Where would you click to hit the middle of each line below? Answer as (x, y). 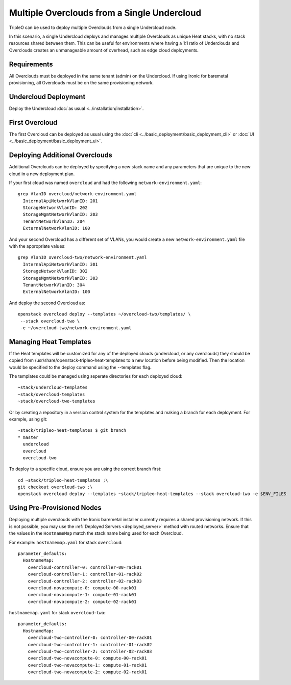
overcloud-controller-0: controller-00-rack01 (85, 567)
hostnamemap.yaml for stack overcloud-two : (57, 613)
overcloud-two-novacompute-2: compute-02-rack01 (87, 672)
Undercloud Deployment (47, 96)
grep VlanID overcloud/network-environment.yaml (77, 194)
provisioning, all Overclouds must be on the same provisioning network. (81, 83)
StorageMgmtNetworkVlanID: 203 (60, 214)
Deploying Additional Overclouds (61, 155)
